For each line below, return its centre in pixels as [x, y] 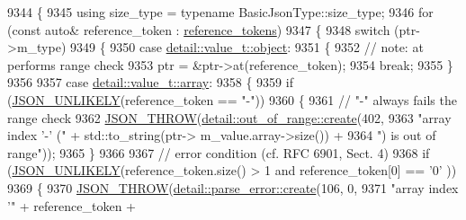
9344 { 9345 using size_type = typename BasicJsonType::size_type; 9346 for [220, 12]
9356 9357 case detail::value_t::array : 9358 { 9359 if [150, 82]
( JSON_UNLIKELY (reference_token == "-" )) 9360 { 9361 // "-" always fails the [232, 99]
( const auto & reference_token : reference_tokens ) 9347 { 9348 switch [199, 29]
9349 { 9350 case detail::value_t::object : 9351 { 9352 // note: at [246, 47]
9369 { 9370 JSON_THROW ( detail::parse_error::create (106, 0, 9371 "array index [233, 187]
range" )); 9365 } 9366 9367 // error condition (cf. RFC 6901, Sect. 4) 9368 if [219, 152]
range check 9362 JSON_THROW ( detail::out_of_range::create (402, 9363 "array [229, 117]
